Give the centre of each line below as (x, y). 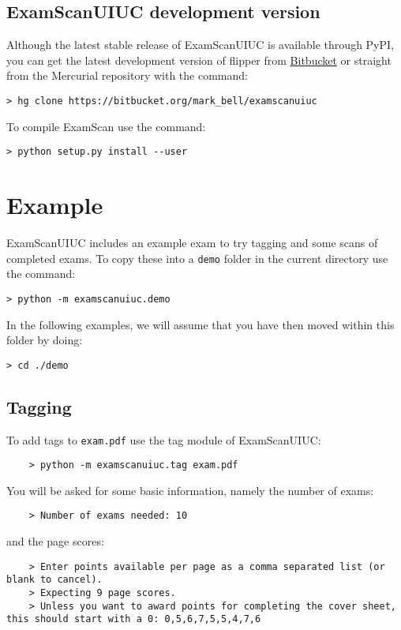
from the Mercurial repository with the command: (127, 75)
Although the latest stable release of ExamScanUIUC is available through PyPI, (200, 45)
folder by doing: (45, 340)
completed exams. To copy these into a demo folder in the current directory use (197, 258)
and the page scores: (55, 541)
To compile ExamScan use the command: (106, 126)
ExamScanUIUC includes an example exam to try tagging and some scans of (192, 243)
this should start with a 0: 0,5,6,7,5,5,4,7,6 (134, 619)
